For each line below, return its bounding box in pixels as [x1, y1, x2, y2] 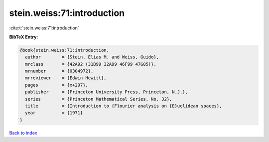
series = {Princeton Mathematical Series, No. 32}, [25, 96, 172, 102]
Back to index [9, 130, 37, 136]
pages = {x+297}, [25, 82, 88, 88]
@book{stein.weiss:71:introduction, [19, 47, 110, 53]
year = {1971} [25, 110, 83, 116]
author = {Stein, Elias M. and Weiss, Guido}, [25, 54, 159, 60]
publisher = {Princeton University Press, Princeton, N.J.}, [25, 89, 188, 95]
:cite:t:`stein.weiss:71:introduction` [9, 25, 79, 31]
